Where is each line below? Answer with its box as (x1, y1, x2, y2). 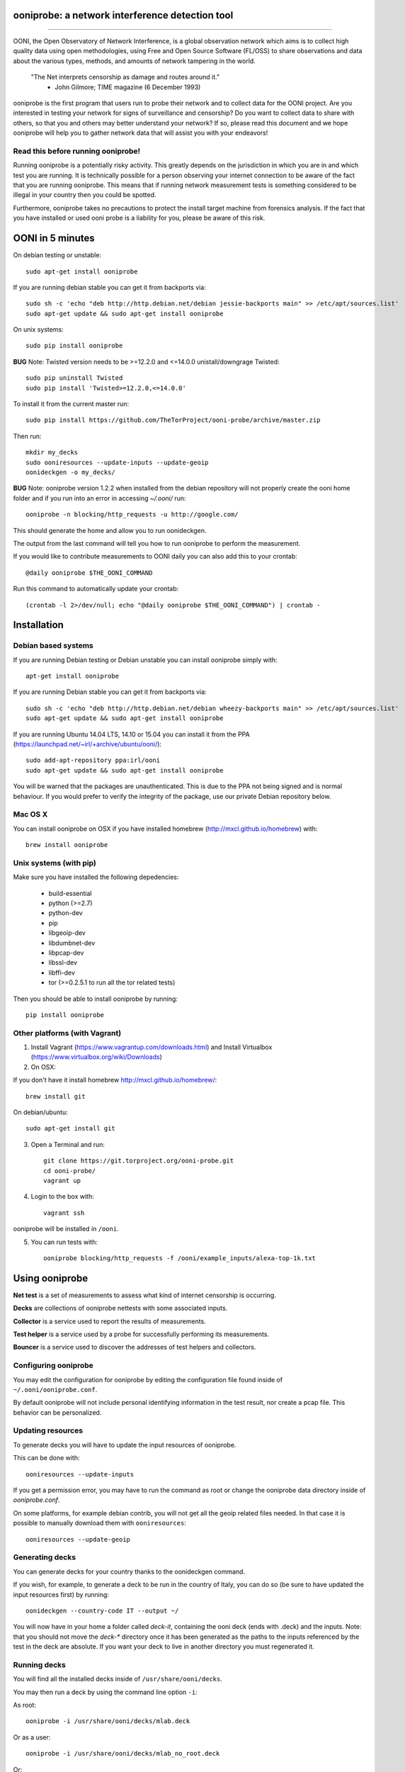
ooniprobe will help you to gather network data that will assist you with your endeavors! (13, 128, 268, 138)
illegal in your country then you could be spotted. (13, 191, 156, 199)
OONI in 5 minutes (13, 232, 95, 245)
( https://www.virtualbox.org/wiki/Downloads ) (30, 1053, 163, 1061)
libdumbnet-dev (48, 938, 96, 947)
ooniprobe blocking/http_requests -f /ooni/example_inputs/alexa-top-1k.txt (43, 1254, 316, 1262)
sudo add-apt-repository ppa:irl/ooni (25, 756, 161, 765)
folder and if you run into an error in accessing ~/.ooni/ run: (13, 493, 187, 503)
